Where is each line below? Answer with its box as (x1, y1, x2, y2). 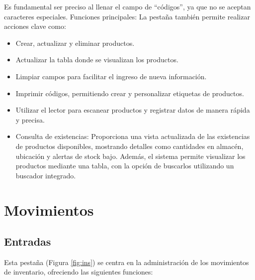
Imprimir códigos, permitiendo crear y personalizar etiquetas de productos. (15, 88, 244, 98)
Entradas (4, 234, 51, 249)
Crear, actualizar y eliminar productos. (15, 37, 135, 48)
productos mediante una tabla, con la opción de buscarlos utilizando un (15, 160, 234, 171)
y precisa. (15, 114, 45, 125)
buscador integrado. (15, 170, 76, 180)
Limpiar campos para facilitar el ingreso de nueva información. (15, 71, 207, 81)
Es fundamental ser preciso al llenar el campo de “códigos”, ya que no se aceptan (4, 1, 251, 11)
